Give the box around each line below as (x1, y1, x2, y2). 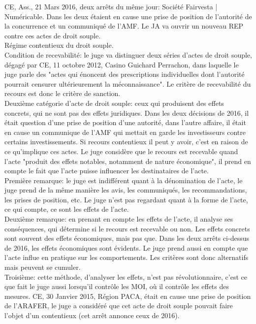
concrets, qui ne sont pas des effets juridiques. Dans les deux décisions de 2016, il (4, 107, 249, 118)
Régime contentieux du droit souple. (4, 40, 114, 50)
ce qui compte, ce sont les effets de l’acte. (4, 204, 129, 214)
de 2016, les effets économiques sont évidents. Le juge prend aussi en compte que (4, 242, 248, 253)
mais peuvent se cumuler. (4, 262, 81, 272)
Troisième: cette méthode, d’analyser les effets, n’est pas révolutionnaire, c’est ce (4, 271, 247, 282)
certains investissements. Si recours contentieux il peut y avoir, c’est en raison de (4, 136, 248, 147)
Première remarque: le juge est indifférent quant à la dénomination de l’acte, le (4, 175, 243, 185)
